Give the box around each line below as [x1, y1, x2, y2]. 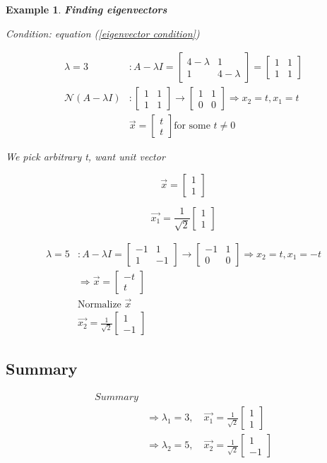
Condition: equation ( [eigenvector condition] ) [6, 25, 200, 40]
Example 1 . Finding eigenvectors [6, 2, 167, 16]
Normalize [77, 300, 121, 310]
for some [174, 121, 210, 131]
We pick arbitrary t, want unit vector [6, 149, 165, 164]
